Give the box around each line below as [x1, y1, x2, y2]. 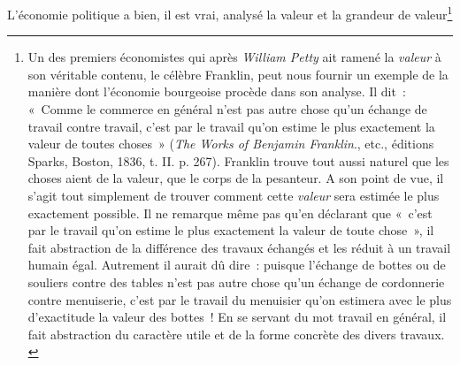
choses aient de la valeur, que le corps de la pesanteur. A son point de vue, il [27, 169, 444, 187]
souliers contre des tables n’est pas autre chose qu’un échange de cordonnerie [27, 272, 445, 291]
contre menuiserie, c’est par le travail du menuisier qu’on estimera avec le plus [27, 290, 452, 308]
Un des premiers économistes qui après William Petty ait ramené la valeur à [27, 48, 441, 66]
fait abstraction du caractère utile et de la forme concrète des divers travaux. [27, 324, 445, 343]
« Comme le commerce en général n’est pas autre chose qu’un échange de [27, 100, 427, 118]
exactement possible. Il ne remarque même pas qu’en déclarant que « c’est [27, 203, 433, 222]
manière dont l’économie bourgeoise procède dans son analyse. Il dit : [27, 82, 406, 101]
